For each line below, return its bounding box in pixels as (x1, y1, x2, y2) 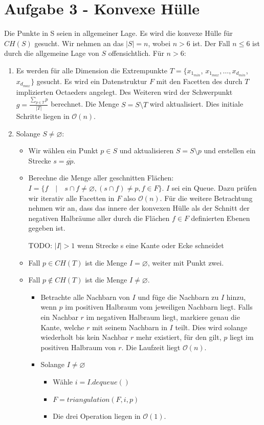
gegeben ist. (28, 222, 65, 233)
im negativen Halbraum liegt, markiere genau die (86, 311, 240, 322)
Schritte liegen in (16, 111, 70, 122)
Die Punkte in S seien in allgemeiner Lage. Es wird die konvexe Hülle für (4, 28, 233, 38)
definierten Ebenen (191, 212, 250, 223)
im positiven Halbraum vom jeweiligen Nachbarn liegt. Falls (65, 301, 253, 312)
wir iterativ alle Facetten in (28, 192, 115, 203)
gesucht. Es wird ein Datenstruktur (36, 76, 147, 86)
